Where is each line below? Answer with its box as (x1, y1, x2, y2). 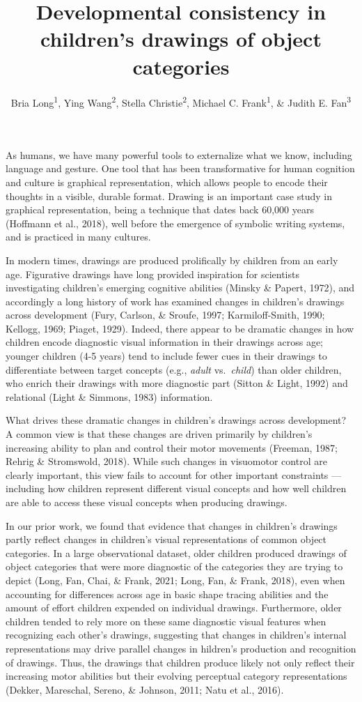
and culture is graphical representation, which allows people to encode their (6, 174, 328, 189)
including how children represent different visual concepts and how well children (6, 481, 347, 496)
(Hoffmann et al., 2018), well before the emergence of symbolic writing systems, (6, 215, 345, 230)
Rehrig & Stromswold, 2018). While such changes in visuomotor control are (6, 454, 327, 468)
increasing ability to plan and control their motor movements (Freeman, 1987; (6, 440, 338, 455)
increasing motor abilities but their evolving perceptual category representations (6, 669, 347, 683)
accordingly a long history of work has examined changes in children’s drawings (6, 293, 345, 308)
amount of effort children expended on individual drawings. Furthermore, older (6, 600, 342, 615)
